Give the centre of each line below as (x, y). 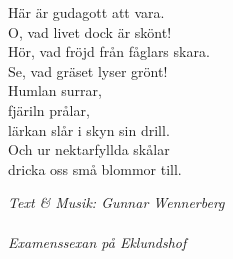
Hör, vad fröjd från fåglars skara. (109, 51)
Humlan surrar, (55, 90)
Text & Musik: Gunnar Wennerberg (116, 202)
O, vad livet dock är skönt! (90, 31)
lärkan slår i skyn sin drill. (89, 129)
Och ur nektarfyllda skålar (89, 149)
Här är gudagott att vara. (86, 12)
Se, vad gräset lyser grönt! (88, 70)
